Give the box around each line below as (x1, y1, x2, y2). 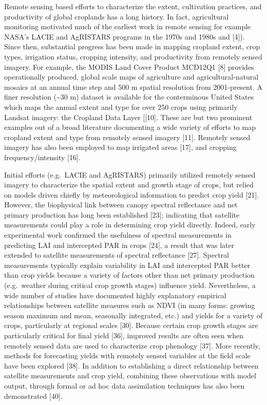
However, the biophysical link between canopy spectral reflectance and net (4, 199, 238, 210)
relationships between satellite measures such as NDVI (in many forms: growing (4, 300, 255, 311)
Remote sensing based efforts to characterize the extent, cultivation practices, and (4, 1, 262, 11)
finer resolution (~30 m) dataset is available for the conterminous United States (4, 91, 254, 102)
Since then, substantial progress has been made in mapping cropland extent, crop (4, 41, 260, 52)
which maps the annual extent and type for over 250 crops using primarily (4, 101, 238, 112)
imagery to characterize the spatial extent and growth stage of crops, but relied (4, 179, 254, 190)
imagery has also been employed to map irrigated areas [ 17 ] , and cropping (4, 142, 237, 152)
